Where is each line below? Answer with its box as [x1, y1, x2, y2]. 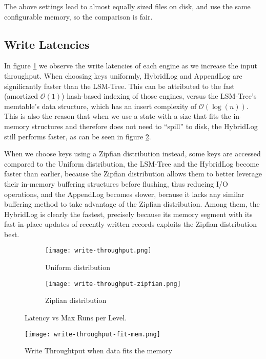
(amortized [4, 91, 38, 101]
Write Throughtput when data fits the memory [25, 345, 172, 356]
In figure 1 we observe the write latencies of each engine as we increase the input [4, 60, 257, 71]
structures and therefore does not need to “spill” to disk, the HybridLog [32, 120, 258, 131]
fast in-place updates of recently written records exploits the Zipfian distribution [4, 219, 257, 229]
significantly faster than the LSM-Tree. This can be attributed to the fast [4, 80, 235, 91]
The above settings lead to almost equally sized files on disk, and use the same [4, 1, 251, 11]
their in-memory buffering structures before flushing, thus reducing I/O [4, 178, 228, 189]
